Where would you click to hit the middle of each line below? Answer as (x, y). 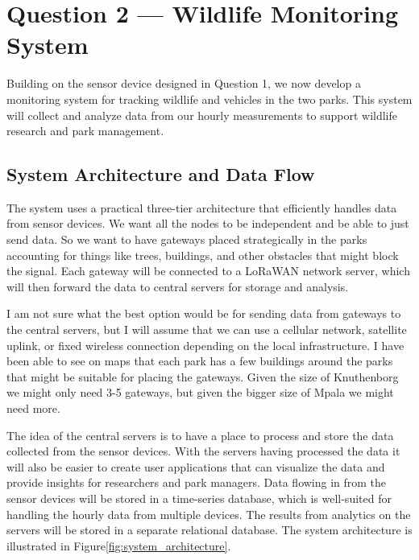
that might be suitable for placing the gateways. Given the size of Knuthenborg (203, 376)
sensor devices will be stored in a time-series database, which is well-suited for (199, 498)
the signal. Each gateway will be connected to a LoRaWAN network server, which (208, 271)
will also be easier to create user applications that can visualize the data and (196, 466)
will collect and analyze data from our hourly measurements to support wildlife (202, 115)
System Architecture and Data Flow (161, 174)
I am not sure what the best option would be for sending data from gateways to (204, 313)
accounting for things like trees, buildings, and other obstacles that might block (203, 255)
